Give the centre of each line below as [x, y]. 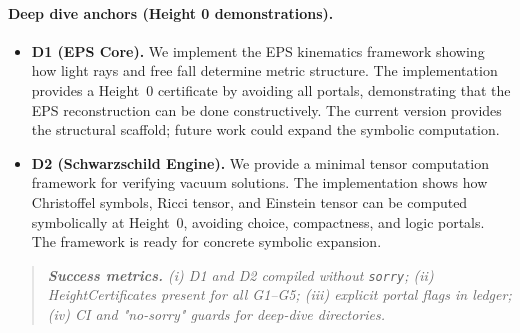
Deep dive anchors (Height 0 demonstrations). [171, 12]
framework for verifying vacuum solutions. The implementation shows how [259, 182]
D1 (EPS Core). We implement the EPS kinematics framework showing [258, 50]
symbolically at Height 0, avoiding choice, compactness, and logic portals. [258, 221]
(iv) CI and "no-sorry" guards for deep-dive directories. [216, 313]
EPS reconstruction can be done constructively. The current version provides [266, 109]
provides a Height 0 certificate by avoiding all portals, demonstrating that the [271, 89]
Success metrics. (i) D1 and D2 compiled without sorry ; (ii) [240, 274]
